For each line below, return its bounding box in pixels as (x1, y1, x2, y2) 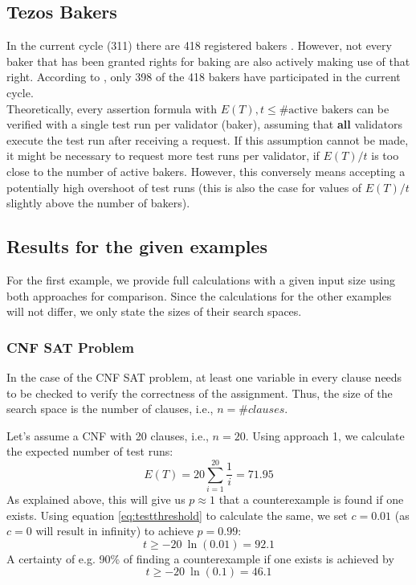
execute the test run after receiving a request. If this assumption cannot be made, (6, 131, 409, 148)
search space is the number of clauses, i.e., (6, 400, 214, 417)
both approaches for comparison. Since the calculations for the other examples (6, 287, 392, 304)
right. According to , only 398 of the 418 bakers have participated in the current (6, 68, 401, 85)
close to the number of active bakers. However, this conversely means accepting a (6, 162, 406, 179)
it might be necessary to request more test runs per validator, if (6, 147, 320, 164)
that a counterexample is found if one (218, 491, 404, 508)
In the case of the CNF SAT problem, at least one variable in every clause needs (6, 368, 402, 385)
